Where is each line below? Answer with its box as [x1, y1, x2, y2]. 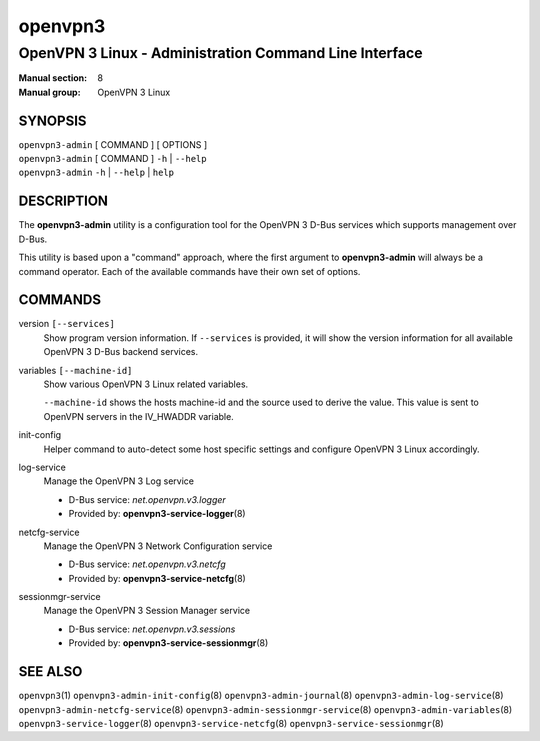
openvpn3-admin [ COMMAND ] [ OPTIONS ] [18, 138, 208, 150]
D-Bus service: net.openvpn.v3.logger [68, 493, 227, 505]
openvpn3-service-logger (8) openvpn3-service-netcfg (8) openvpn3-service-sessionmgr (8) [18, 717, 444, 729]
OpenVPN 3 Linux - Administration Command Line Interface [18, 44, 424, 62]
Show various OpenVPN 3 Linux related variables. [43, 378, 249, 390]
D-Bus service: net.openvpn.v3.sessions [68, 623, 236, 635]
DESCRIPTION [18, 193, 109, 210]
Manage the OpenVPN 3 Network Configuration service [43, 540, 273, 552]
